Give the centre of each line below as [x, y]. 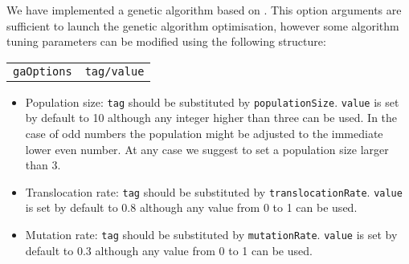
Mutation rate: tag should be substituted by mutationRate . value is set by [211, 235]
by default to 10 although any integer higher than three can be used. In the [211, 118]
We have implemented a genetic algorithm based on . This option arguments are [204, 10]
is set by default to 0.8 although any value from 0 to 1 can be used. [191, 207]
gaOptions [43, 71]
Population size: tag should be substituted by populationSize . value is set [212, 102]
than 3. [43, 165]
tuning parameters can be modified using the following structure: [166, 41]
